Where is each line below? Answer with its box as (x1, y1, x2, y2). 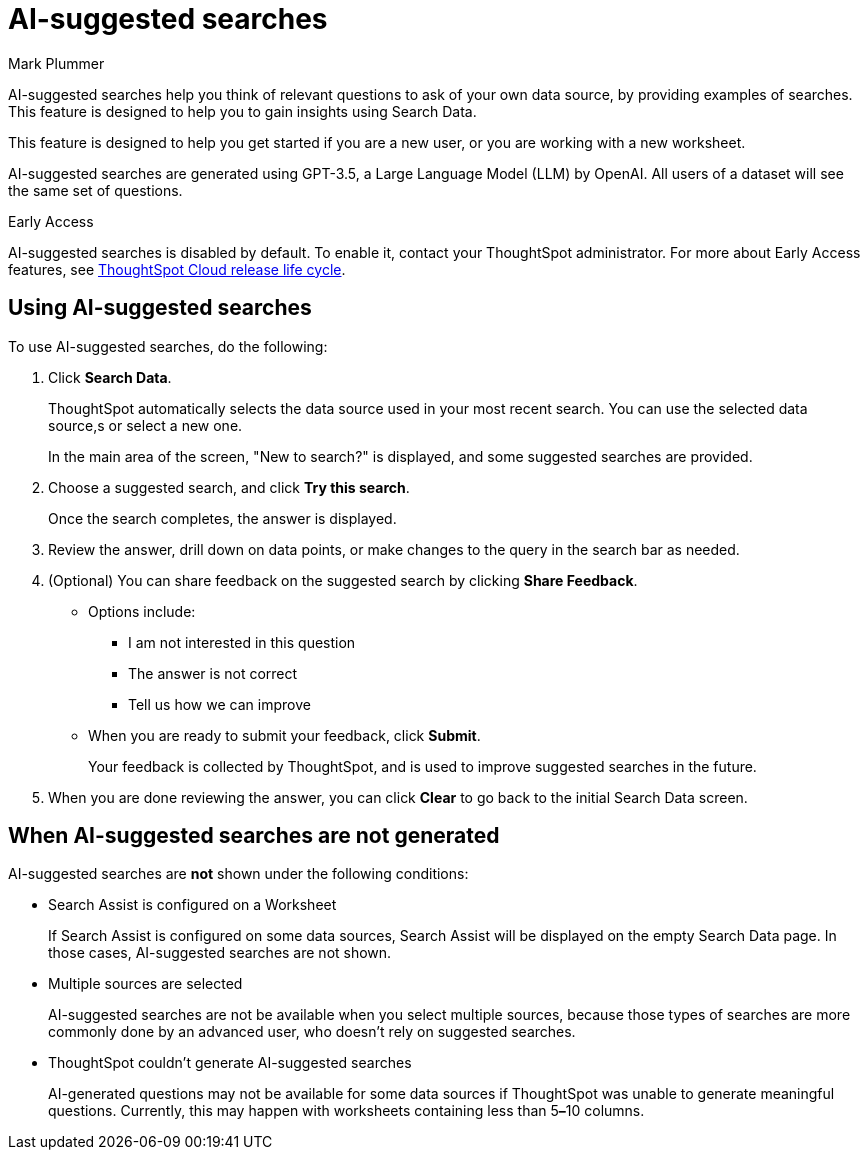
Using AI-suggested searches (8, 295, 312, 321)
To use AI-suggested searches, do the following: (8, 337, 328, 355)
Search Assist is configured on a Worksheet (48, 896, 337, 914)
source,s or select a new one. (48, 416, 243, 434)
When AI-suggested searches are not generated (8, 823, 500, 849)
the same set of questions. (8, 181, 183, 199)
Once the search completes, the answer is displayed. (48, 509, 397, 527)
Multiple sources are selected (48, 975, 243, 993)
